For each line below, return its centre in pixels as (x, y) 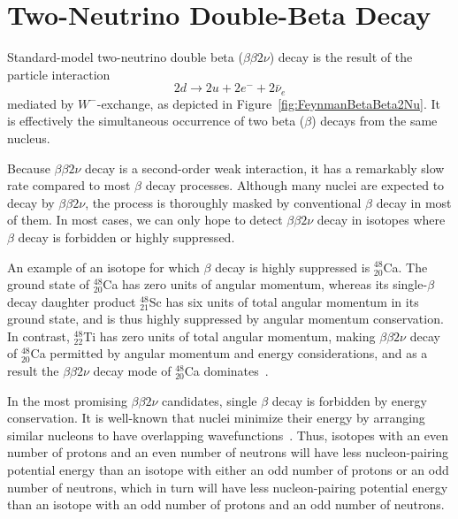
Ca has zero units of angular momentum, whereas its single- (265, 284)
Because (29, 168)
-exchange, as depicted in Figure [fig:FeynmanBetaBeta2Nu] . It (268, 103)
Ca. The (405, 267)
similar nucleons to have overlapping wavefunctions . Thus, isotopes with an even (228, 435)
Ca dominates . (226, 371)
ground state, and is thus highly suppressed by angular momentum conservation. (225, 319)
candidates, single (210, 400)
